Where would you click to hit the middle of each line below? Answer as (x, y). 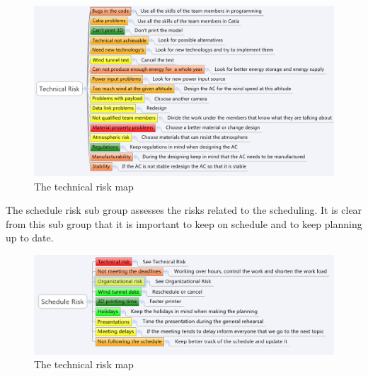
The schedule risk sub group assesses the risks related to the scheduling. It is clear (184, 210)
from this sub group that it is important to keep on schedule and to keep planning (184, 223)
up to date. (30, 238)
